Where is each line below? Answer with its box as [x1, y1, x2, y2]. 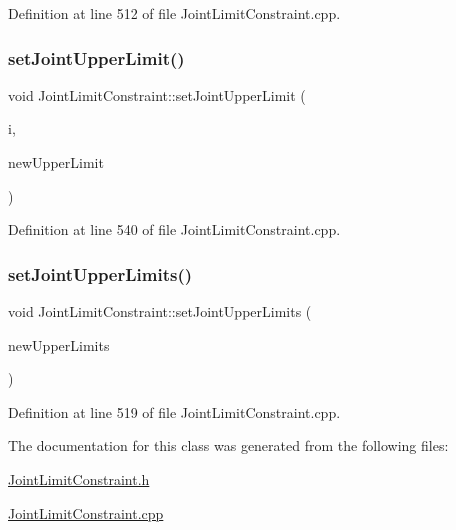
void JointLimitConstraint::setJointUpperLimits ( [8, 301, 312, 321]
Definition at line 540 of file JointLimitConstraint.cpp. [8, 219, 341, 240]
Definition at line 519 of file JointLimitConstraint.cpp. [8, 401, 341, 422]
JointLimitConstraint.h [8, 468, 150, 489]
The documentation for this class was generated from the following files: [8, 435, 449, 456]
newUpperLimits [8, 334, 110, 355]
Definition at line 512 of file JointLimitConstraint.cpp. [8, 3, 341, 23]
